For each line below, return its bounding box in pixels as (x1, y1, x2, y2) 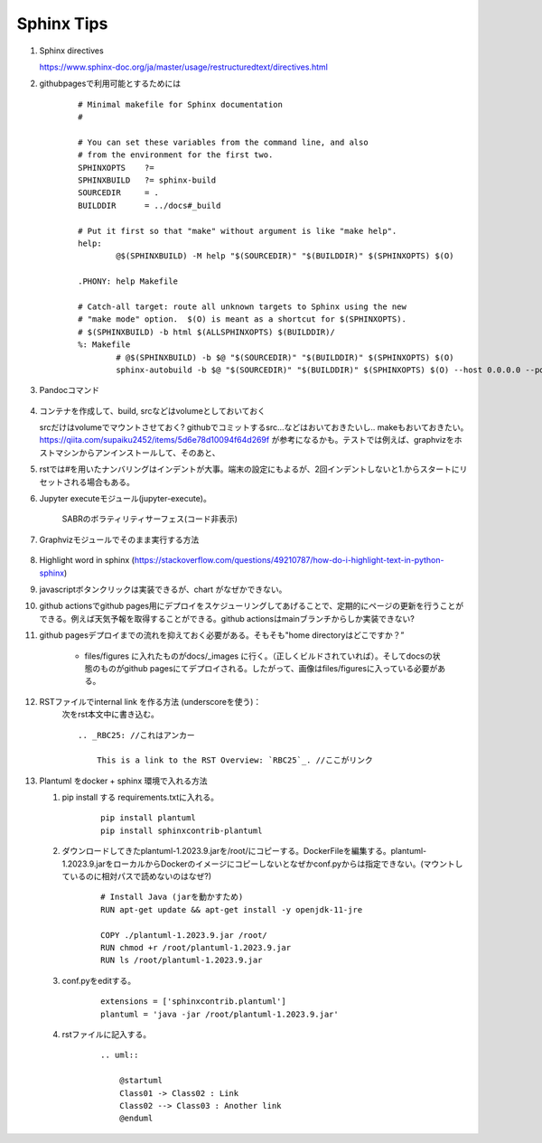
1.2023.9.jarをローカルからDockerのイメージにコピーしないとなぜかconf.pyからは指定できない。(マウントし (61, 858, 463, 869)
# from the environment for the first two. (78, 150, 274, 160)
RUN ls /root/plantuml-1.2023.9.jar (100, 955, 263, 966)
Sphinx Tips (16, 14, 108, 33)
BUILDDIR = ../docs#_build (78, 200, 221, 211)
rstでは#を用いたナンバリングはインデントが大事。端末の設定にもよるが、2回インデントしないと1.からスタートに (39, 464, 460, 474)
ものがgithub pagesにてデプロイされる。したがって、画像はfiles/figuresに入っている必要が (99, 662, 438, 673)
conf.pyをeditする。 (61, 975, 135, 986)
